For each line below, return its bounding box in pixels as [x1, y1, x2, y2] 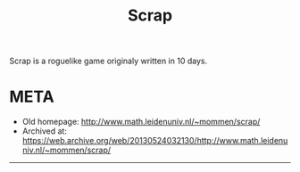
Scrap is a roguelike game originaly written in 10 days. [9, 55, 208, 67]
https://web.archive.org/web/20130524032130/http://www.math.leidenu [21, 135, 288, 146]
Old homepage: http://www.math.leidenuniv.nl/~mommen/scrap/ [21, 117, 261, 127]
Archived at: [21, 126, 67, 136]
